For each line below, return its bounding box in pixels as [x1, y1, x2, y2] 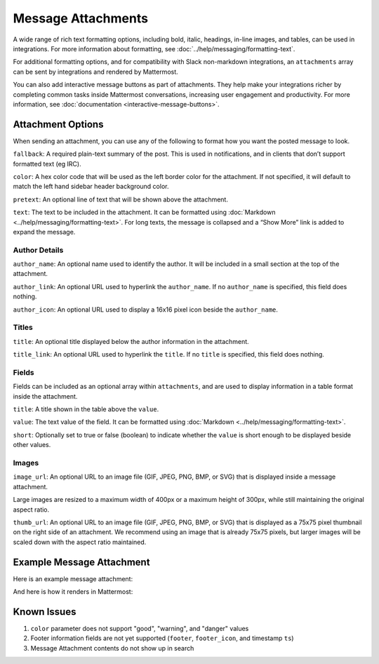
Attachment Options [13, 118, 104, 130]
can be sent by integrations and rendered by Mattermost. [13, 67, 178, 76]
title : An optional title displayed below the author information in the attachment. [13, 337, 249, 345]
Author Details [13, 245, 64, 255]
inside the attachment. [13, 392, 78, 400]
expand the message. [13, 227, 76, 236]
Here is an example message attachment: [13, 574, 133, 583]
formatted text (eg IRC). [13, 159, 81, 168]
